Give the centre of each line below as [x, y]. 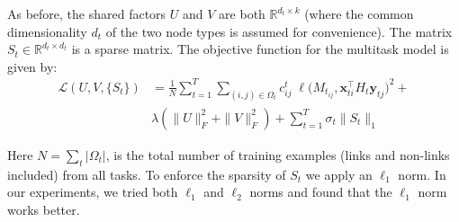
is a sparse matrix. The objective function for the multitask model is [260, 49]
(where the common [359, 13]
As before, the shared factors [87, 13]
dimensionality [47, 31]
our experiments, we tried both [93, 192]
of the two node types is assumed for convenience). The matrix [279, 31]
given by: [32, 66]
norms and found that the [321, 192]
